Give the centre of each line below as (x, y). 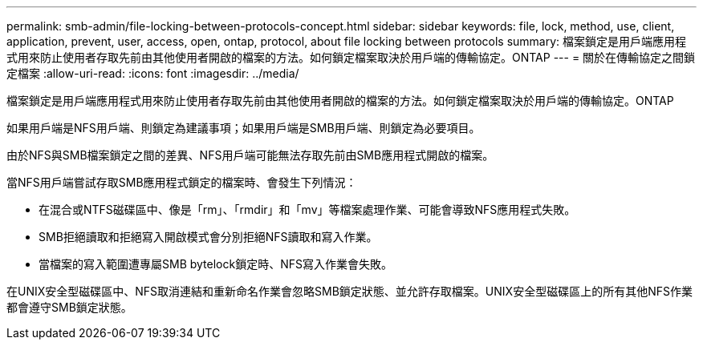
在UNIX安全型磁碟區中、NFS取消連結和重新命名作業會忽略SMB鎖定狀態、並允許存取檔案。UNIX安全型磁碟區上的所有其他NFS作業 (349, 291)
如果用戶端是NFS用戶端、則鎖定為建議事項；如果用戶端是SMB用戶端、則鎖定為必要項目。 (244, 128)
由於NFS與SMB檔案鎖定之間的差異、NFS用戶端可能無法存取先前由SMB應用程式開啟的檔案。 (250, 155)
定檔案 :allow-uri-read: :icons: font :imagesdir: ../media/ (153, 73)
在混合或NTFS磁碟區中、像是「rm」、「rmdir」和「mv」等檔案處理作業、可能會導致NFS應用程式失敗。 (307, 209)
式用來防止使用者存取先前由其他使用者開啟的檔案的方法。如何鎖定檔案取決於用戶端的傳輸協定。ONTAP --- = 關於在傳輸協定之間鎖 (351, 57)
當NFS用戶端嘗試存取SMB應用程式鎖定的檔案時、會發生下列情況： (182, 182)
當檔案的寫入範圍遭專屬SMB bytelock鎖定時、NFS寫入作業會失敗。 (215, 264)
